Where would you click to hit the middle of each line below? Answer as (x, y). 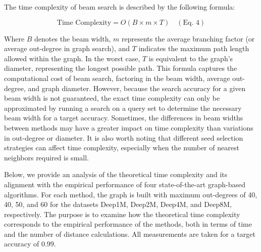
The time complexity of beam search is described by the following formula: (120, 7)
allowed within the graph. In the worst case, (72, 58)
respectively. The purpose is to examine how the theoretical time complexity (122, 214)
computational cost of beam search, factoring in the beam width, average (117, 78)
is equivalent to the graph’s (191, 58)
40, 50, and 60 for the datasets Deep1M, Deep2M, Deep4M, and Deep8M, (118, 204)
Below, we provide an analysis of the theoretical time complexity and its (116, 174)
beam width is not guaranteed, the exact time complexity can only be (112, 98)
